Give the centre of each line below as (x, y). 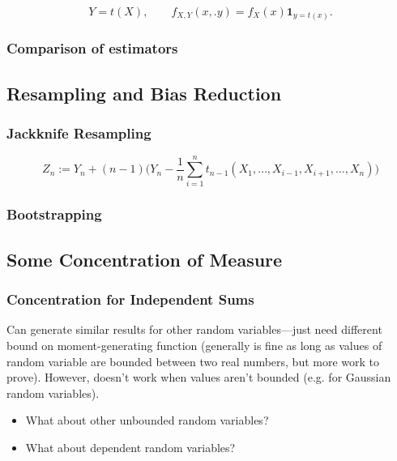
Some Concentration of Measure (145, 259)
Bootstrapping (54, 214)
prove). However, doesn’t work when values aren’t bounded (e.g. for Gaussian (199, 377)
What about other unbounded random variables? (147, 420)
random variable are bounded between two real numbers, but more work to (193, 361)
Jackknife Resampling (79, 133)
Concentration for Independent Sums (130, 299)
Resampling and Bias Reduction (144, 93)
